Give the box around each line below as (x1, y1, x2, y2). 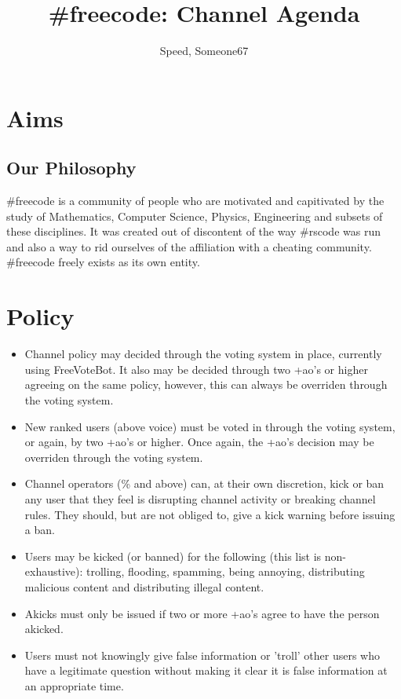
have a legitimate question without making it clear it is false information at (24, 662, 388, 679)
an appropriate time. (24, 677, 124, 694)
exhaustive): (24, 563, 83, 580)
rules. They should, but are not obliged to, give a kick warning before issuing (24, 506, 396, 522)
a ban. (24, 522, 55, 538)
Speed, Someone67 (159, 42, 249, 59)
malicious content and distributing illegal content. (24, 578, 264, 595)
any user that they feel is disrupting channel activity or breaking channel (24, 490, 376, 507)
